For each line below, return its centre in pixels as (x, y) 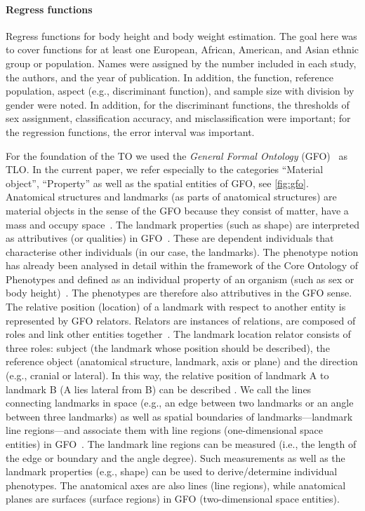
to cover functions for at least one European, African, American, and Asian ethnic (182, 49)
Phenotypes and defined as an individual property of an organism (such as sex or (180, 279)
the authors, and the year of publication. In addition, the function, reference (170, 77)
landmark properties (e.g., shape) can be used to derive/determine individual (172, 471)
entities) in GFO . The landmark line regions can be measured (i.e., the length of (181, 444)
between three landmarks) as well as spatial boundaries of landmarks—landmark (179, 416)
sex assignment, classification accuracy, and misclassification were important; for (178, 118)
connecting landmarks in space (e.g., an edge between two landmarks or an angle (180, 403)
